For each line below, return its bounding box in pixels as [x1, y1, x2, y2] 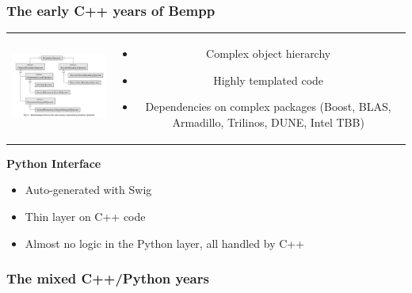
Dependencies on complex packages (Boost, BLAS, [145, 98, 391, 115]
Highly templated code [213, 71, 324, 88]
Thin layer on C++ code [25, 208, 146, 225]
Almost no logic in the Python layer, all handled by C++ [25, 234, 305, 251]
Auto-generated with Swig [25, 181, 152, 198]
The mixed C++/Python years [6, 268, 209, 288]
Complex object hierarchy [206, 44, 331, 61]
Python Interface [6, 154, 101, 171]
